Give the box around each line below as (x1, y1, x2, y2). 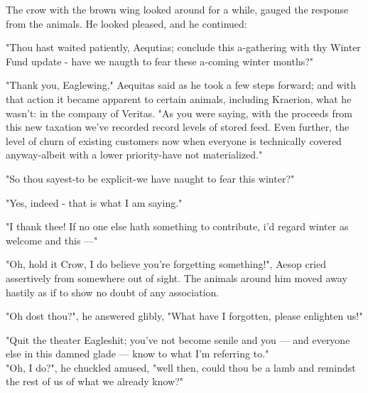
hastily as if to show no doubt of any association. (6, 284, 220, 299)
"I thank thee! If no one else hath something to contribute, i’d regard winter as (6, 219, 349, 234)
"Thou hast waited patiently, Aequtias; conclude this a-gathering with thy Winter (6, 40, 361, 55)
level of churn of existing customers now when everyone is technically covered (6, 133, 342, 148)
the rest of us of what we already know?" (6, 374, 184, 389)
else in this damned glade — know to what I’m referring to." (6, 346, 269, 361)
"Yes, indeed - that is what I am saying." (6, 195, 183, 210)
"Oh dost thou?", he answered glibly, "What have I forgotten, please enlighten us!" (6, 308, 363, 323)
